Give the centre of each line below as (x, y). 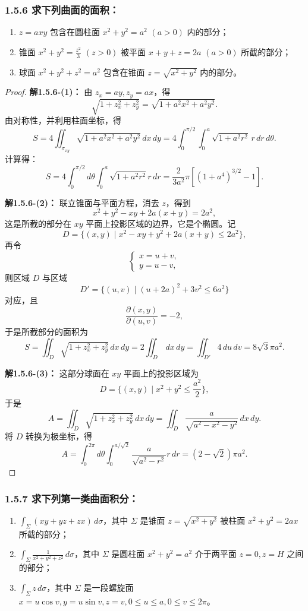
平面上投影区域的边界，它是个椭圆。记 (161, 224)
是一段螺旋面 (109, 587)
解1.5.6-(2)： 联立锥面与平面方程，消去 (82, 202)
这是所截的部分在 (38, 224)
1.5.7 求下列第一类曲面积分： (72, 498)
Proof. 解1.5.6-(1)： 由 (49, 92)
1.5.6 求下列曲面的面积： (62, 9)
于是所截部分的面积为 (46, 332)
